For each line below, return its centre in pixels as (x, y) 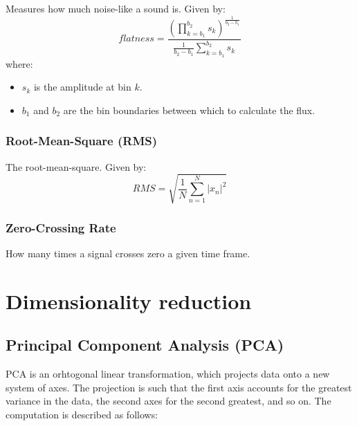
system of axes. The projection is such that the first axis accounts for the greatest (179, 387)
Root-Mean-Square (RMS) (82, 141)
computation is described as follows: (82, 414)
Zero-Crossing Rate (61, 227)
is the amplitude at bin (82, 87)
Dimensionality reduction (129, 300)
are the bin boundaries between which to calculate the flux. (189, 110)
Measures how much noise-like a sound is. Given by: (116, 8)
